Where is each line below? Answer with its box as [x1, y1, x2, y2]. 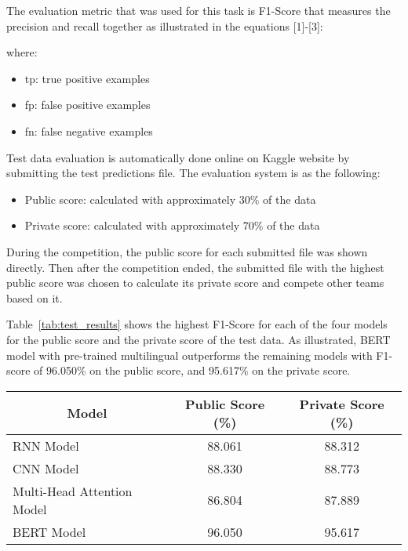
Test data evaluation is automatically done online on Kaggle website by [6, 149, 350, 165]
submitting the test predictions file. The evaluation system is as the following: [6, 165, 381, 181]
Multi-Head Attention [13, 481, 133, 500]
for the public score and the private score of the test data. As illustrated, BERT [6, 331, 391, 347]
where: [6, 44, 38, 60]
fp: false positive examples [24, 96, 151, 113]
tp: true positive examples [24, 70, 150, 86]
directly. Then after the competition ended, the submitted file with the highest [6, 259, 384, 275]
